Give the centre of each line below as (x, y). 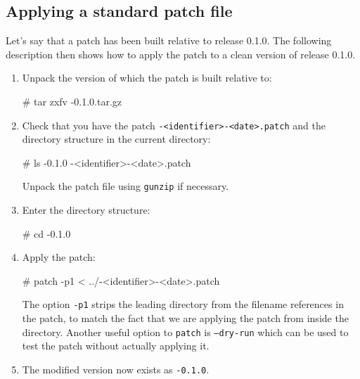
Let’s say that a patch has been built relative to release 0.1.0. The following (169, 40)
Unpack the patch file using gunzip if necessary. (126, 186)
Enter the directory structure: (86, 210)
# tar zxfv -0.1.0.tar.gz (72, 101)
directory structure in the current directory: (116, 139)
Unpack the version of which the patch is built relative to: (147, 78)
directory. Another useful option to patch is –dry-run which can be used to (185, 332)
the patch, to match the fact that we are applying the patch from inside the (185, 318)
